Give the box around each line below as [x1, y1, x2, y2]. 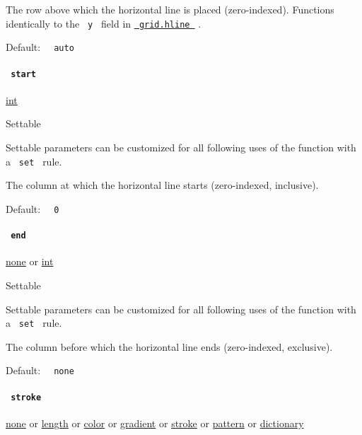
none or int [6, 254, 54, 269]
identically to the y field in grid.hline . [6, 16, 202, 30]
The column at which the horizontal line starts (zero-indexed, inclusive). [6, 178, 319, 192]
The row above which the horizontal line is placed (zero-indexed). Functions [6, 2, 334, 16]
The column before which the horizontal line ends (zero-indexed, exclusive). [6, 339, 333, 354]
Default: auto [6, 40, 74, 54]
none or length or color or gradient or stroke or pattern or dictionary [6, 415, 304, 430]
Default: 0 [6, 201, 59, 216]
